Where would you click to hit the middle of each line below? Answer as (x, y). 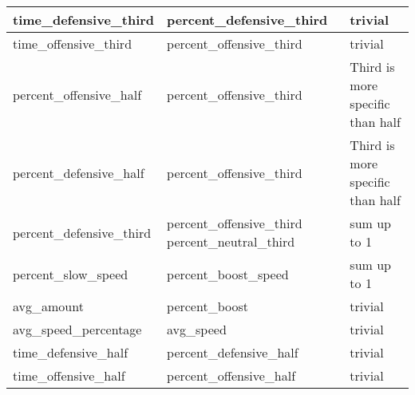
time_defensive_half (71, 352)
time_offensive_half (69, 375)
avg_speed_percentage (77, 329)
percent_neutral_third (231, 241)
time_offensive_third (73, 43)
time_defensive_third (84, 20)
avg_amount (48, 306)
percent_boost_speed (228, 274)
